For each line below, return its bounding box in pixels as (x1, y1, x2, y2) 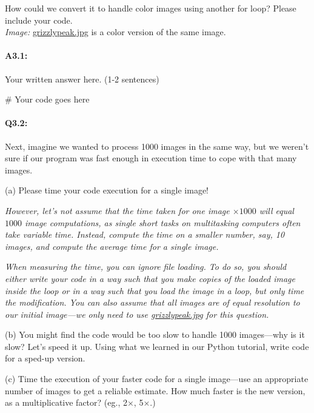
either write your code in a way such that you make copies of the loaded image (5, 272, 295, 284)
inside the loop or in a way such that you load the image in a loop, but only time (5, 284, 304, 297)
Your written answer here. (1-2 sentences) (5, 72, 159, 85)
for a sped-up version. (5, 352, 85, 364)
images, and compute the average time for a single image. (5, 240, 219, 252)
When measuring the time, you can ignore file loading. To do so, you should (5, 260, 287, 273)
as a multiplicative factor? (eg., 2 (5, 396, 127, 409)
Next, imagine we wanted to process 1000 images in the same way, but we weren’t (5, 139, 309, 152)
